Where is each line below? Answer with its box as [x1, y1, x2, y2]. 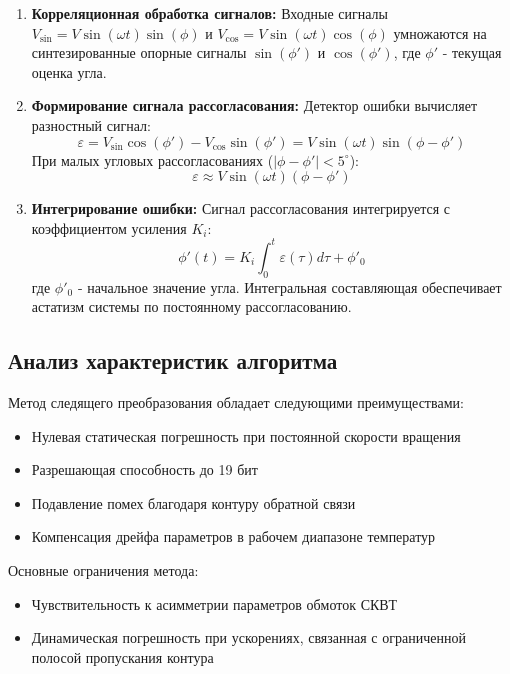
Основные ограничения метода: [8, 560, 199, 580]
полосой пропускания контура [31, 646, 214, 667]
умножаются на [393, 22, 487, 43]
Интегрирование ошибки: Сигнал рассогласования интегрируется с [31, 198, 450, 219]
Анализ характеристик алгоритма [8, 345, 338, 376]
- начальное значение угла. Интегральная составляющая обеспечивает [77, 276, 502, 297]
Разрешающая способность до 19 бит [31, 459, 258, 480]
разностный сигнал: [31, 114, 151, 135]
